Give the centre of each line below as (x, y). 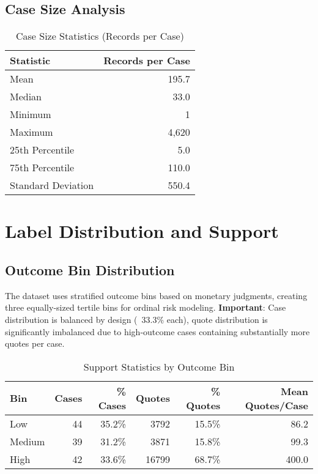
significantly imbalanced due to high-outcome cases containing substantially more (157, 331)
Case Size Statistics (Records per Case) (100, 36)
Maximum (31, 132)
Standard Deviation (52, 185)
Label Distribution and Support (142, 231)
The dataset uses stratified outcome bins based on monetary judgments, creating (156, 295)
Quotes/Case (276, 405)
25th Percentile (42, 150)
